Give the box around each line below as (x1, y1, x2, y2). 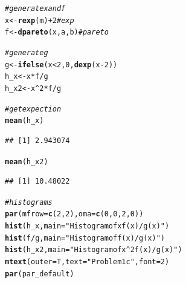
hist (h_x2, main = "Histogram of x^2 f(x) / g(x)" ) (5, 245, 182, 255)
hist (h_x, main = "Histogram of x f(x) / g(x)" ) (5, 222, 170, 231)
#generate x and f (5, 4, 66, 13)
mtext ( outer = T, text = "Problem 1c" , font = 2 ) (5, 258, 170, 267)
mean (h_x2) (5, 157, 48, 166)
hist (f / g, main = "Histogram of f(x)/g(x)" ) (5, 233, 165, 242)
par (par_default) (5, 269, 74, 278)
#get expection (5, 104, 62, 113)
